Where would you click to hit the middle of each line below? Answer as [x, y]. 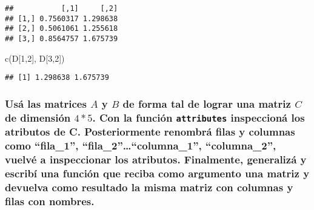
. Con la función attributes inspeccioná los [199, 117]
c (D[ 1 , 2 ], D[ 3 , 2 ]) [35, 58]
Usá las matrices [46, 103]
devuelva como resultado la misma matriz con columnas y [149, 187]
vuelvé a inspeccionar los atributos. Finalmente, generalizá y [156, 159]
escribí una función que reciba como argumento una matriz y [157, 173]
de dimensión [38, 117]
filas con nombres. [50, 201]
